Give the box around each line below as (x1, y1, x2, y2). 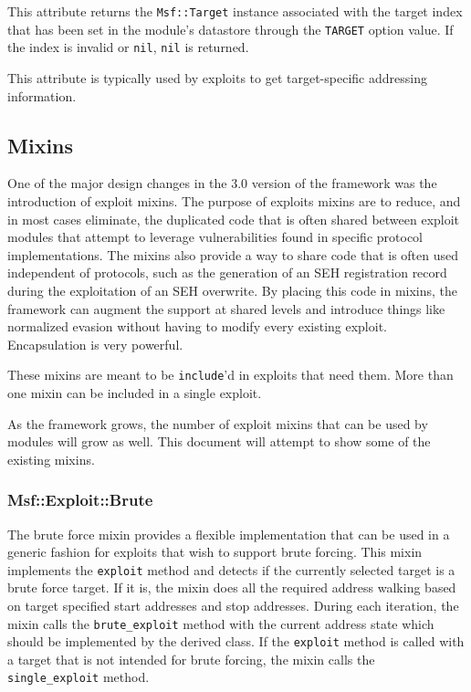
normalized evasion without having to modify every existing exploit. (7, 317, 387, 336)
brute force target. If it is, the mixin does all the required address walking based (7, 578, 456, 597)
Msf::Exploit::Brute (7, 488, 153, 511)
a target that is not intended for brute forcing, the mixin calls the (7, 649, 375, 668)
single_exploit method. (7, 667, 150, 687)
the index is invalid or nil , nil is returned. (7, 37, 249, 57)
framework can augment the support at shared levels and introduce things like (7, 299, 445, 318)
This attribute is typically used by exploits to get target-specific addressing (7, 68, 427, 87)
